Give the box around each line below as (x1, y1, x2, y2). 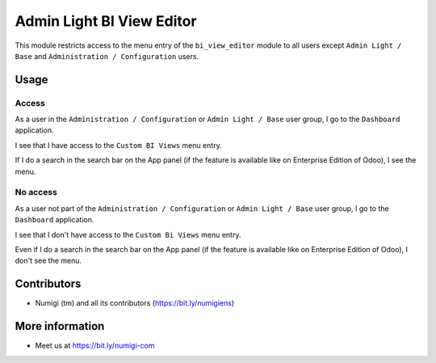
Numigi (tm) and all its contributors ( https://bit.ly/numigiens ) (35, 298, 235, 308)
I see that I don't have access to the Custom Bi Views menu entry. (15, 230, 241, 239)
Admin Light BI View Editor (15, 12, 197, 30)
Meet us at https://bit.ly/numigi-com (35, 340, 155, 351)
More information (15, 319, 105, 333)
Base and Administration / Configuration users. (15, 51, 199, 61)
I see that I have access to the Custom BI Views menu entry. (15, 140, 222, 150)
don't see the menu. (15, 255, 82, 266)
